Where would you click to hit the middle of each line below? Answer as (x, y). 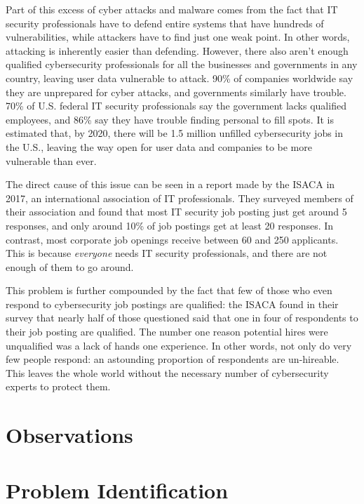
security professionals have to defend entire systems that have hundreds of (165, 23)
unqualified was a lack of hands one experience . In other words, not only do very (179, 345)
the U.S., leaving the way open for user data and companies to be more (159, 146)
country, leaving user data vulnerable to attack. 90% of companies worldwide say (180, 78)
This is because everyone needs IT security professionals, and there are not (167, 253)
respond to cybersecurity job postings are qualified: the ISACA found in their (172, 304)
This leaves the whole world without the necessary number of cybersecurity (167, 372)
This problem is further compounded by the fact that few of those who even (169, 290)
